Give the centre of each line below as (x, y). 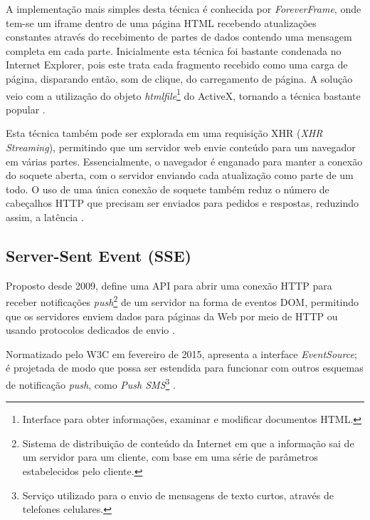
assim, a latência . (45, 216)
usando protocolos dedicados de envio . (90, 330)
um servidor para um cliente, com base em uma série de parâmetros (170, 457)
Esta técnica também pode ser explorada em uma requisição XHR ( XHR (164, 133)
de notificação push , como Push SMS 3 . (91, 383)
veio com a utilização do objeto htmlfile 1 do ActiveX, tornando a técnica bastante (183, 94)
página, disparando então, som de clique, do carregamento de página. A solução (179, 78)
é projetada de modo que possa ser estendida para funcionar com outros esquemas (185, 368)
